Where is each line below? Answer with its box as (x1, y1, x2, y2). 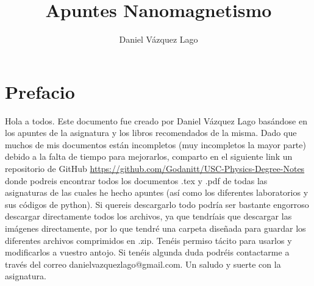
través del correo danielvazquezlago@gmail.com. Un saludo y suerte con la (5, 257, 281, 270)
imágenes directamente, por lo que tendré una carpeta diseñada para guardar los (5, 222, 306, 234)
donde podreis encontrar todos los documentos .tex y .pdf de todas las (5, 174, 268, 187)
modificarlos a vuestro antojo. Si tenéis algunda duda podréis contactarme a (5, 246, 290, 259)
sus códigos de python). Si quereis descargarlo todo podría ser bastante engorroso (5, 198, 309, 210)
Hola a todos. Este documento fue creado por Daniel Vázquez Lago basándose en (5, 114, 307, 127)
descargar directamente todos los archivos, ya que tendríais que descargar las (5, 210, 292, 223)
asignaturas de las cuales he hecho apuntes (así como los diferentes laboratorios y (5, 186, 309, 199)
